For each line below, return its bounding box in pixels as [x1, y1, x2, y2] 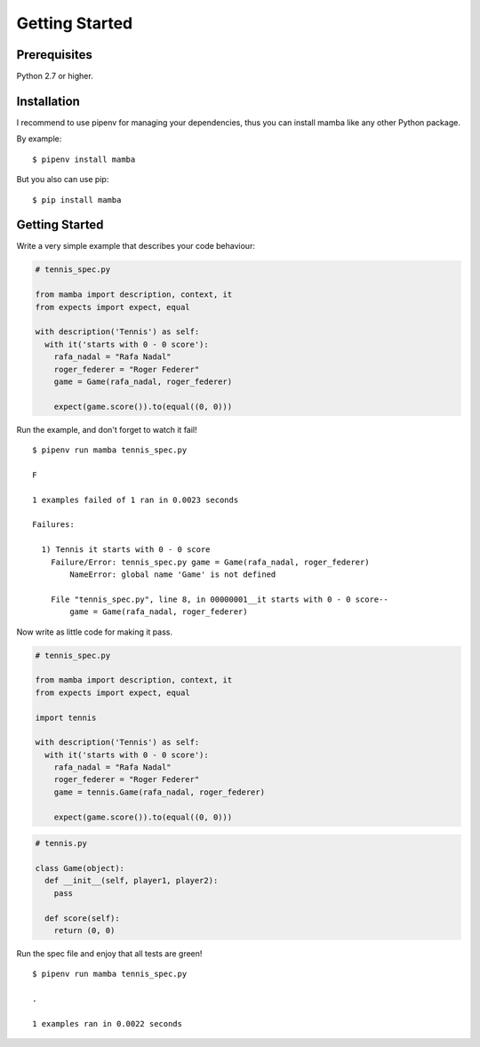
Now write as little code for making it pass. [16, 627, 173, 637]
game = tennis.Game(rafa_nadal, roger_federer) [53, 787, 266, 797]
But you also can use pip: [16, 174, 109, 185]
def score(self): [44, 913, 120, 923]
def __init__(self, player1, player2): [44, 875, 219, 886]
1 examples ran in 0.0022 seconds [32, 1019, 182, 1028]
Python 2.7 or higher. [16, 71, 93, 82]
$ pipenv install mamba [32, 154, 136, 164]
